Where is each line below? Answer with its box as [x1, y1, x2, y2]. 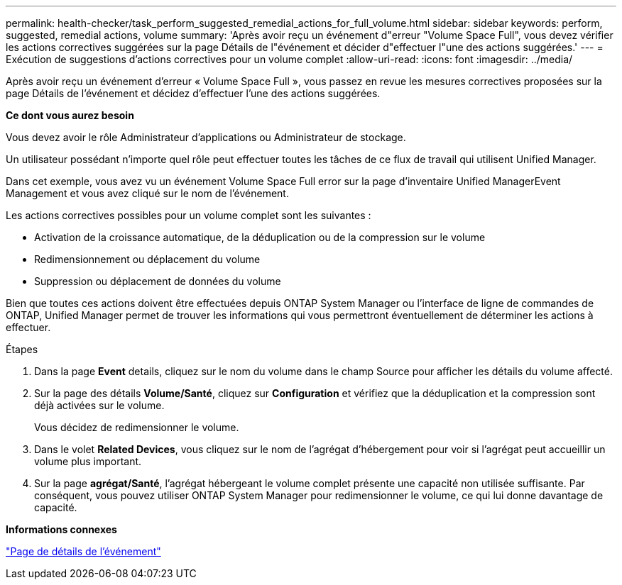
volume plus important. [34, 455, 142, 467]
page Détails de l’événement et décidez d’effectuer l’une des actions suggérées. [6, 87, 381, 99]
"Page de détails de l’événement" [6, 545, 161, 557]
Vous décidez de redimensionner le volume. [34, 421, 239, 433]
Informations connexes [6, 523, 117, 535]
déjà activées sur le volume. [34, 399, 165, 411]
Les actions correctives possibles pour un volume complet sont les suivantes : [6, 209, 371, 221]
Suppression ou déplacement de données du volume [34, 275, 281, 287]
